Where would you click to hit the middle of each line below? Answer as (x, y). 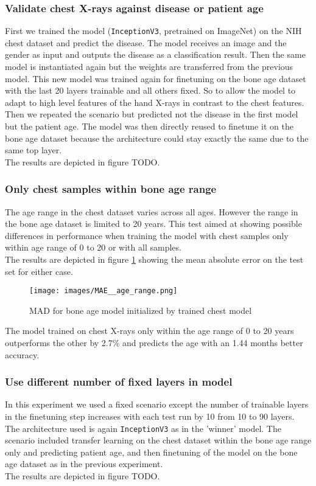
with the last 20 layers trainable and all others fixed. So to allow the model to (150, 90)
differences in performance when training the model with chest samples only (147, 235)
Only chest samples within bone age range (111, 189)
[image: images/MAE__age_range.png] (104, 291)
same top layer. (33, 150)
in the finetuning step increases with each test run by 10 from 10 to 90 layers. (150, 416)
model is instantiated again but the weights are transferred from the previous (149, 67)
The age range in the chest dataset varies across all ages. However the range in (152, 211)
